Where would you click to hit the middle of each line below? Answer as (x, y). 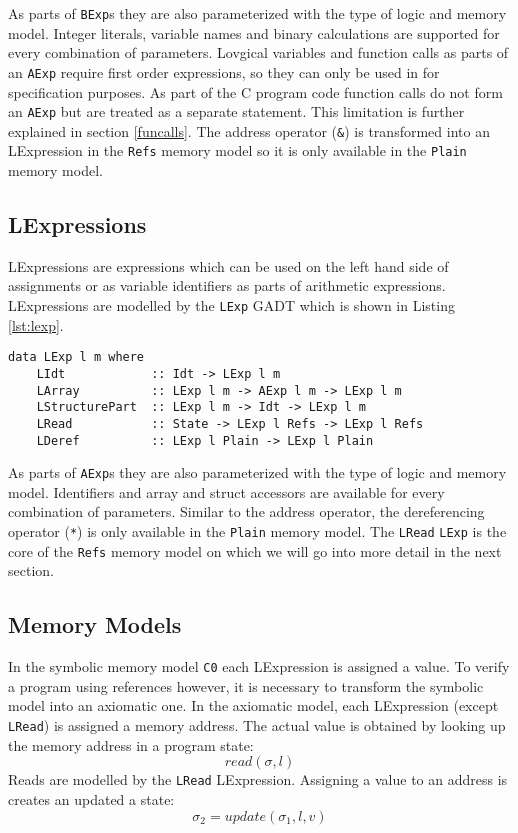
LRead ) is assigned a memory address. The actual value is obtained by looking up (257, 725)
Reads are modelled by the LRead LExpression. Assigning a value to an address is (258, 779)
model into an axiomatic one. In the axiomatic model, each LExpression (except (253, 705)
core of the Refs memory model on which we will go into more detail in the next (255, 550)
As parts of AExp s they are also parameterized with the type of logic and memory (257, 472)
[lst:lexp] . (36, 324)
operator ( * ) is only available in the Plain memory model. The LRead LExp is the (257, 531)
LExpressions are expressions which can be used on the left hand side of (228, 265)
